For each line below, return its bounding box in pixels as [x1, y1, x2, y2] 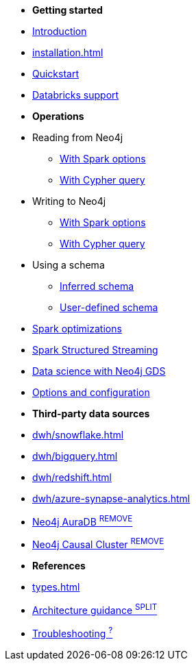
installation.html [32, 47, 103, 58]
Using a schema [32, 259, 105, 271]
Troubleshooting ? [32, 625, 113, 639]
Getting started [32, 4, 103, 16]
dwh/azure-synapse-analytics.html [32, 493, 191, 504]
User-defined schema [60, 301, 158, 313]
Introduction [32, 25, 87, 37]
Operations [32, 110, 84, 122]
